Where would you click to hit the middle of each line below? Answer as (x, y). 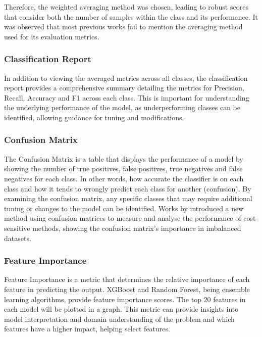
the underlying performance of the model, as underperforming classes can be (122, 107)
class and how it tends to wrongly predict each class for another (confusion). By (128, 188)
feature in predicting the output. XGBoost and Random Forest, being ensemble (127, 289)
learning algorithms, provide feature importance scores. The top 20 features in (125, 299)
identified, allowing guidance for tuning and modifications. (94, 117)
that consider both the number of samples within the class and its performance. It (131, 16)
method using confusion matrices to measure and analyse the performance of (123, 218)
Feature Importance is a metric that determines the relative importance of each (127, 279)
